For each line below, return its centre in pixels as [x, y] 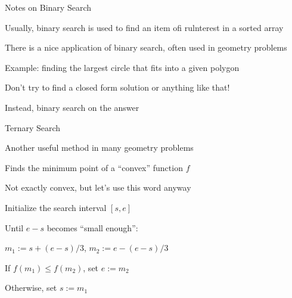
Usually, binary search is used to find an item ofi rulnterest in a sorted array [144, 27]
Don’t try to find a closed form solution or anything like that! [117, 87]
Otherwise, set [31, 288]
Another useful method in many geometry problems [99, 148]
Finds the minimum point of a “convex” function [94, 167]
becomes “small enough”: [92, 227]
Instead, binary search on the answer [72, 107]
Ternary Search [33, 127]
